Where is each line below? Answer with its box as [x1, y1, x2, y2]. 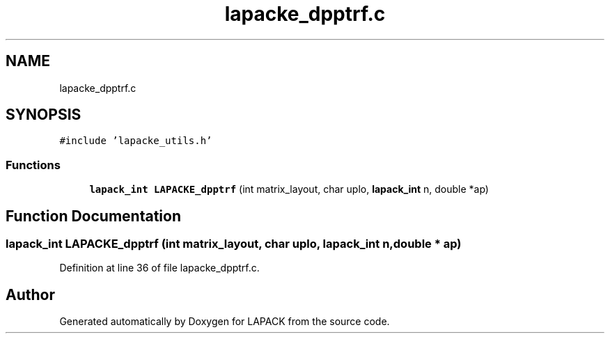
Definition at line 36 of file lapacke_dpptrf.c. [59, 262, 260, 274]
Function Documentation [6, 207, 181, 225]
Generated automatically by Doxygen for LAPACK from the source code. [59, 315, 390, 328]
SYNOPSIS [6, 106, 81, 124]
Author [6, 285, 55, 303]
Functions [6, 157, 61, 172]
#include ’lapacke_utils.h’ [59, 135, 212, 147]
